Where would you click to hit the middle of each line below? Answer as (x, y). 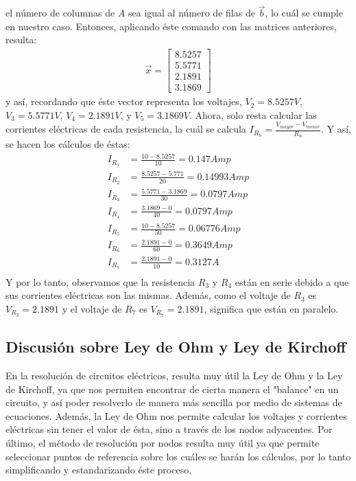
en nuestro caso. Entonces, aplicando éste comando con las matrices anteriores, (171, 26)
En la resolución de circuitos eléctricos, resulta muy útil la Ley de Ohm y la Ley (174, 376)
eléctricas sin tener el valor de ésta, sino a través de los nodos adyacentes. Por (169, 429)
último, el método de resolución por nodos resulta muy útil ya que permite (163, 442)
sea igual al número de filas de (191, 13)
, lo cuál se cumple (304, 13)
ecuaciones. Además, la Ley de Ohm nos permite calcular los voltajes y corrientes (176, 415)
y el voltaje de (92, 308)
